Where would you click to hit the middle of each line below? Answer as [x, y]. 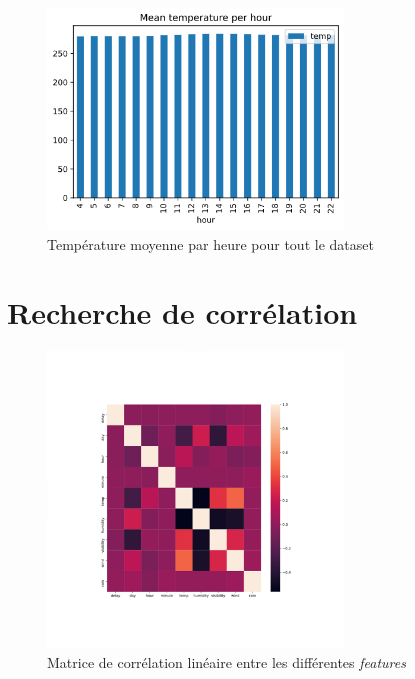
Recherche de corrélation [182, 312]
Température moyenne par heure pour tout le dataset [210, 243]
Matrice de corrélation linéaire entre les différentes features [226, 661]
